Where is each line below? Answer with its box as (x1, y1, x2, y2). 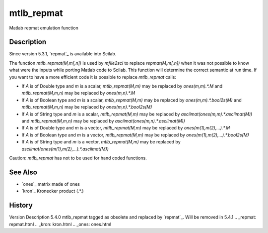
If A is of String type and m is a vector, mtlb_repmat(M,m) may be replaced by (21, 139, 181, 145)
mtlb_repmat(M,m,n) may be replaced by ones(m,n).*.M (21, 90, 135, 96)
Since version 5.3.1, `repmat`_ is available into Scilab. (9, 51, 117, 57)
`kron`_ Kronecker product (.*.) (21, 188, 84, 194)
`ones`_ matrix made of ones (21, 181, 80, 187)
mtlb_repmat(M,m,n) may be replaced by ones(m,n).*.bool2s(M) (21, 104, 152, 110)
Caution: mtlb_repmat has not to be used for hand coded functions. (9, 155, 147, 161)
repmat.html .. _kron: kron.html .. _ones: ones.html (9, 221, 112, 227)
